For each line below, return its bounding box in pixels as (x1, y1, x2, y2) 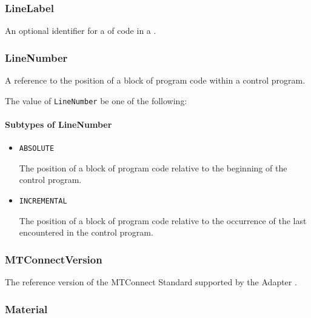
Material (5, 301, 48, 316)
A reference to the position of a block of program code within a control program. (5, 74, 306, 87)
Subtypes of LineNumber (5, 118, 112, 130)
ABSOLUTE (19, 144, 55, 153)
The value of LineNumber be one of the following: (5, 94, 187, 107)
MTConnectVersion (5, 251, 102, 267)
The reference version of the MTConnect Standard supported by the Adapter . (5, 275, 297, 288)
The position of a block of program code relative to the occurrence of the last (19, 214, 307, 227)
